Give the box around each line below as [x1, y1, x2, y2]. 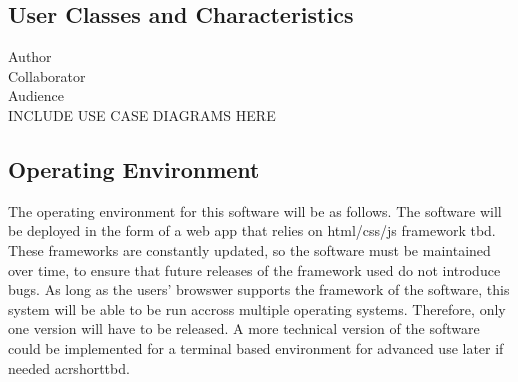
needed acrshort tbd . [8, 357, 130, 378]
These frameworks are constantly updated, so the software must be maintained [8, 239, 491, 260]
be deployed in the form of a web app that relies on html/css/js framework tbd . [8, 220, 496, 241]
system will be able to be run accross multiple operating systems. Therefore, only [8, 298, 506, 319]
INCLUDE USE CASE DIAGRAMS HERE [8, 104, 276, 125]
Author [8, 46, 52, 67]
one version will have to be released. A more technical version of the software [8, 318, 480, 339]
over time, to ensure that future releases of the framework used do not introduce [8, 259, 501, 280]
